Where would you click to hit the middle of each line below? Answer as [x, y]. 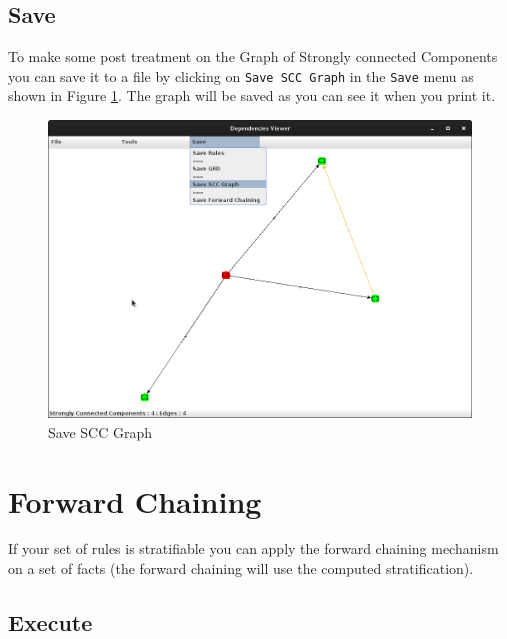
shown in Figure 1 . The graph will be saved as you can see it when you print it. [252, 95]
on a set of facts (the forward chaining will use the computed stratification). [241, 568]
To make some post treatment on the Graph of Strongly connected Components [253, 56]
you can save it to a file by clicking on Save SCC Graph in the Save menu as [241, 75]
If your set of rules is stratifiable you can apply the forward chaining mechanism [253, 548]
